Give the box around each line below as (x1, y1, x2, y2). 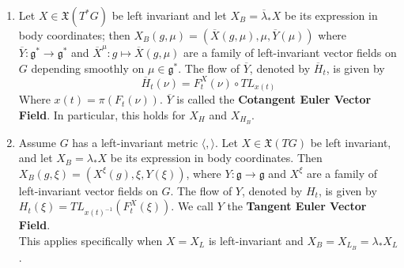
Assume (18, 134, 56, 150)
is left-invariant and (208, 232, 304, 248)
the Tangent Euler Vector (227, 198, 367, 214)
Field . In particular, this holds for (18, 106, 186, 123)
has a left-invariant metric (72, 134, 198, 150)
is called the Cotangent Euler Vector (176, 91, 372, 108)
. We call (171, 198, 213, 214)
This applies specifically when (18, 232, 163, 248)
